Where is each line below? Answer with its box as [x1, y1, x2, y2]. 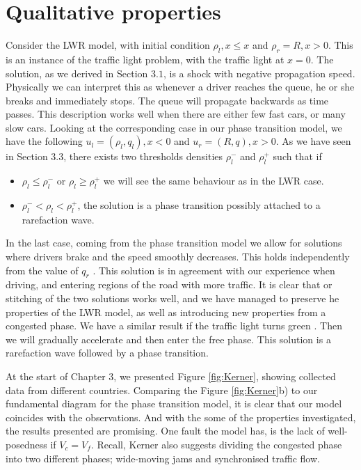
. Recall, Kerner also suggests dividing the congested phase [90, 437, 342, 451]
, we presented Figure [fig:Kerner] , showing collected [113, 369, 336, 384]
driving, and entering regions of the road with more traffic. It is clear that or [6, 277, 332, 292]
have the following [6, 134, 83, 148]
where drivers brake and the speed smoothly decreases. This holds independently [6, 249, 350, 264]
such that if [273, 149, 322, 164]
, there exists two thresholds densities [63, 149, 223, 164]
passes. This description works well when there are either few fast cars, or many [6, 107, 346, 121]
